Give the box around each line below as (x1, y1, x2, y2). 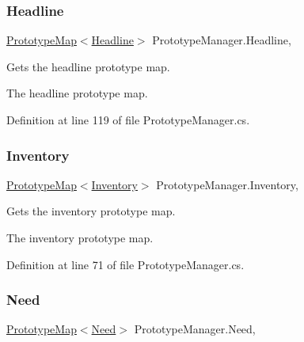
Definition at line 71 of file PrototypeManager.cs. (6, 256, 245, 272)
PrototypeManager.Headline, (152, 32, 291, 48)
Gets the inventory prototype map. (6, 203, 176, 219)
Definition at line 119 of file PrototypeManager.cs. (6, 112, 250, 127)
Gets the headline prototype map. (6, 58, 170, 74)
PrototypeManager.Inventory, (156, 176, 298, 192)
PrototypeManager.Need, (134, 321, 256, 337)
